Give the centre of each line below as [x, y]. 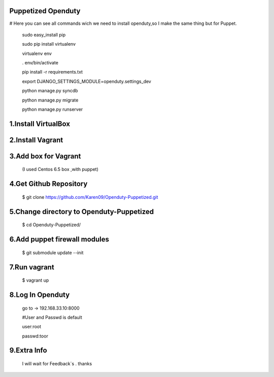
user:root [32, 327]
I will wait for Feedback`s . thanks [57, 364]
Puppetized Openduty [45, 11]
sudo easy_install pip [44, 35]
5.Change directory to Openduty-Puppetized [82, 211]
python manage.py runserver [53, 110]
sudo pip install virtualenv [49, 44]
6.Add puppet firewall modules [59, 239]
